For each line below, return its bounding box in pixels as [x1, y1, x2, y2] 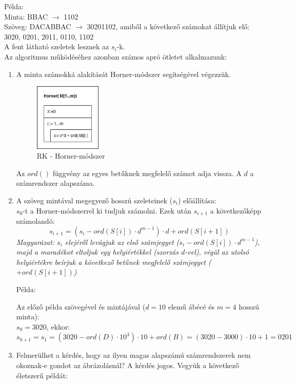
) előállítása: [177, 195, 216, 205]
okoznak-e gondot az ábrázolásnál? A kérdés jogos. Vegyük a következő [16, 359, 239, 370]
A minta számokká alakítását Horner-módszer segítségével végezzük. [16, 68, 231, 79]
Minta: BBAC [4, 11, 48, 22]
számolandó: [16, 215, 55, 226]
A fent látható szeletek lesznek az [4, 41, 109, 52]
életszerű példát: [16, 370, 68, 380]
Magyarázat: [16, 236, 55, 247]
